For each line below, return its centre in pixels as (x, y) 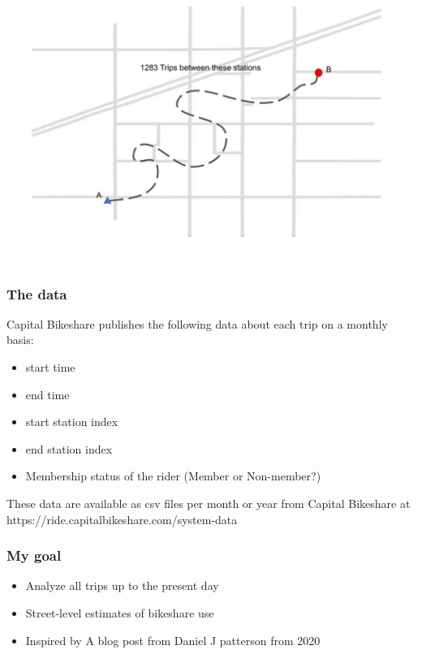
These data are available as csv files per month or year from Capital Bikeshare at (209, 503)
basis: (20, 340)
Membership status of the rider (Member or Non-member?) (173, 476)
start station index (72, 422)
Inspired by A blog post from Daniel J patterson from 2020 (173, 640)
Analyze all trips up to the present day (122, 585)
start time (50, 367)
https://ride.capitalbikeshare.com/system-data (122, 519)
